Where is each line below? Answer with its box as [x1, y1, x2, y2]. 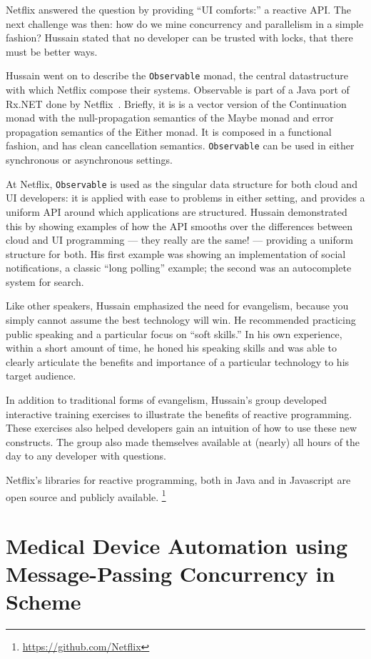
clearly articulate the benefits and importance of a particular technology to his [6, 354, 350, 369]
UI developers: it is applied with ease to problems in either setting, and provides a [6, 190, 365, 205]
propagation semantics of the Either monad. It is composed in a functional [6, 124, 332, 139]
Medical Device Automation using [6, 531, 348, 560]
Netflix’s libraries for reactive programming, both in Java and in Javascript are [6, 472, 351, 487]
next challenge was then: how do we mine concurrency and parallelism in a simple [6, 16, 364, 31]
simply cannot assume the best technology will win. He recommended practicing [6, 312, 356, 327]
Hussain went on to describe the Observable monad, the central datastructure [6, 68, 348, 83]
